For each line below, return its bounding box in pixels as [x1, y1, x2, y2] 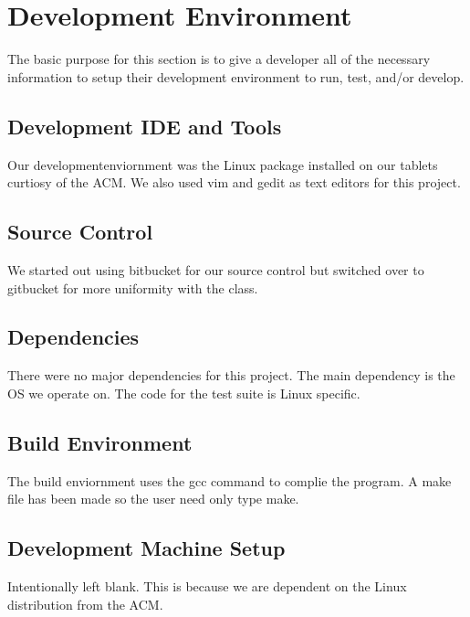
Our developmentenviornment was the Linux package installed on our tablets [7, 154, 438, 174]
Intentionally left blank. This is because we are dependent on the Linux [7, 577, 407, 596]
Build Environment [7, 428, 193, 456]
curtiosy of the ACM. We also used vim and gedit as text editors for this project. [7, 173, 461, 192]
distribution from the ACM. [7, 594, 163, 613]
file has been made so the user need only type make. [7, 489, 299, 508]
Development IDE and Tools [7, 112, 282, 140]
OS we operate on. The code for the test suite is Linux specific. [7, 383, 360, 402]
